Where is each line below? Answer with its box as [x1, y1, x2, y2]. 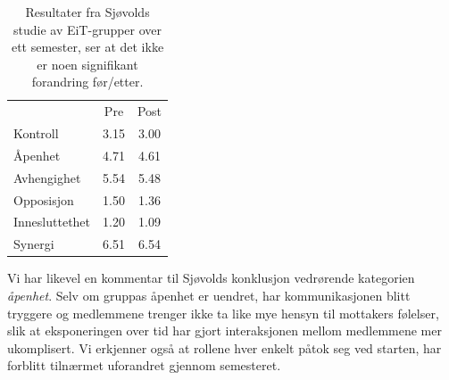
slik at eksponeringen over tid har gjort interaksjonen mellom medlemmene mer [7, 321, 442, 340]
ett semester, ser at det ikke [11, 37, 164, 56]
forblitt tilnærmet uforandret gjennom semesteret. [7, 356, 281, 375]
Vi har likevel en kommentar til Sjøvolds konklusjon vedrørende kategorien [7, 268, 415, 287]
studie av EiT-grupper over [12, 20, 162, 38]
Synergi [13, 235, 54, 253]
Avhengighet [13, 168, 81, 186]
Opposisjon [13, 190, 74, 209]
